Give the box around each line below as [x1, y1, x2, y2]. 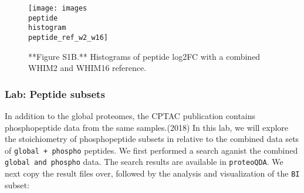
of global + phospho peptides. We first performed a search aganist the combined [5, 144, 298, 156]
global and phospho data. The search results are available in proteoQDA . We [5, 155, 283, 168]
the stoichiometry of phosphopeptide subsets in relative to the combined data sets [5, 133, 299, 145]
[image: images [28, 4, 87, 12]
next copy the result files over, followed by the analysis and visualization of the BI [5, 167, 300, 180]
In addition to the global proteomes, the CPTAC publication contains [5, 110, 256, 122]
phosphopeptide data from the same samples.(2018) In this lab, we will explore [5, 121, 289, 133]
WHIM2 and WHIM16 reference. [28, 62, 147, 74]
